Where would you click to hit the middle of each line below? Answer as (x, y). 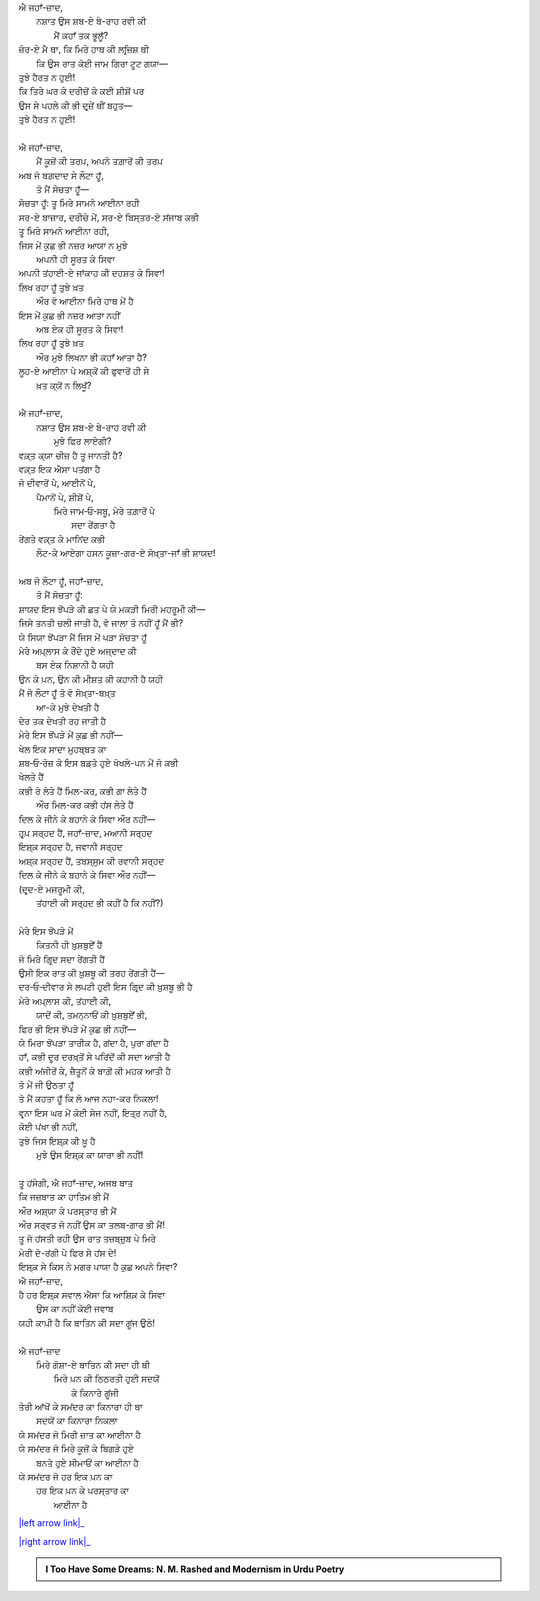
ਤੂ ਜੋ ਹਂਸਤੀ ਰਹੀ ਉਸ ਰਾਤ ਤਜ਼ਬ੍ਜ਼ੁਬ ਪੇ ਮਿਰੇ (87, 1239)
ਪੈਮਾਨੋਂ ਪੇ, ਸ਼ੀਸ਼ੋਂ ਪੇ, (65, 497)
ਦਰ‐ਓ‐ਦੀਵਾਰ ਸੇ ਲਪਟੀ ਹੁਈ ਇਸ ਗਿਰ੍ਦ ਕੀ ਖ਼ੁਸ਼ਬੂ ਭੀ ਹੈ (106, 987)
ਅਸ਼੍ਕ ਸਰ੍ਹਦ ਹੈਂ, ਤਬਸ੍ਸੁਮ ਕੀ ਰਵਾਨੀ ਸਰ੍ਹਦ (91, 861)
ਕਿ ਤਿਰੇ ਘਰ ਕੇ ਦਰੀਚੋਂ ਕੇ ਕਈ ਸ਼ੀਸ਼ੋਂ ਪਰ (81, 91)
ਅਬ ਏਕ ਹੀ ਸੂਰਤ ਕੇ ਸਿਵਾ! (80, 329)
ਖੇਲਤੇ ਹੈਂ (31, 777)
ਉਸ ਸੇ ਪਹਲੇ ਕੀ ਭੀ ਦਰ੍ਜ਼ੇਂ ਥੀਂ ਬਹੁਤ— (75, 105)
